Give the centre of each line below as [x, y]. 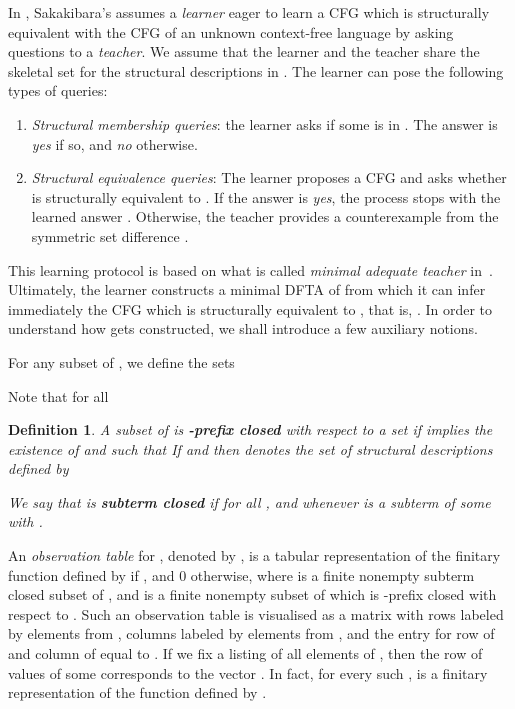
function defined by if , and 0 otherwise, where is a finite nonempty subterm [241, 574]
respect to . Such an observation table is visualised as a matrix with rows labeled [256, 613]
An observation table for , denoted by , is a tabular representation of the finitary [254, 555]
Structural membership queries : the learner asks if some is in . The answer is [264, 123]
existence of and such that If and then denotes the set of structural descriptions [250, 448]
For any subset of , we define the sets [121, 361]
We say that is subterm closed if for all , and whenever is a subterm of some [249, 501]
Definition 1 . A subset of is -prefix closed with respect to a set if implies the [250, 429]
